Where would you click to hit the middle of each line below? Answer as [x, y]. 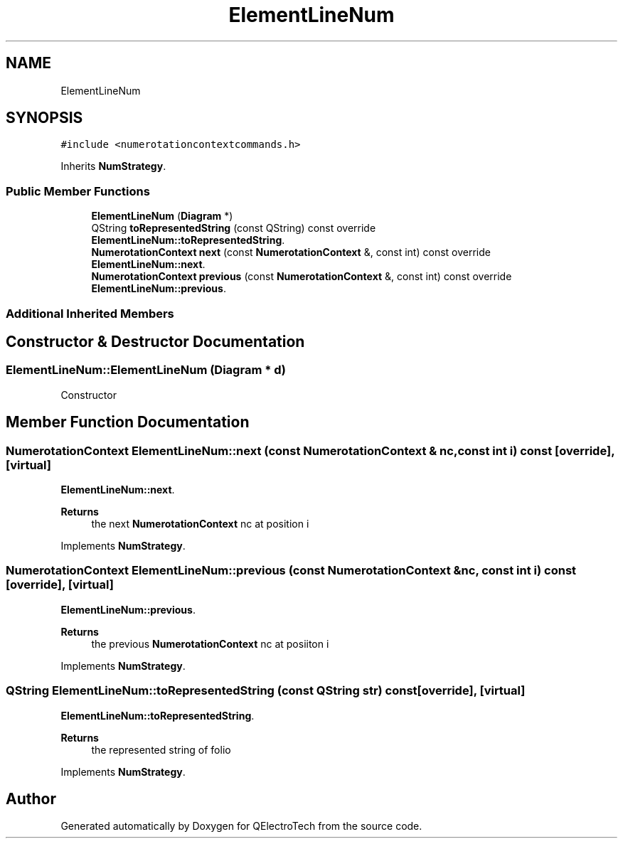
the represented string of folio [161, 749]
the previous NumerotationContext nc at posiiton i [210, 643]
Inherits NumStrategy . [113, 166]
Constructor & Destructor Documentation [155, 341]
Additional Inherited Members [90, 313]
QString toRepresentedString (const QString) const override [234, 228]
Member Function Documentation [128, 422]
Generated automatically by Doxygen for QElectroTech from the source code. [241, 826]
